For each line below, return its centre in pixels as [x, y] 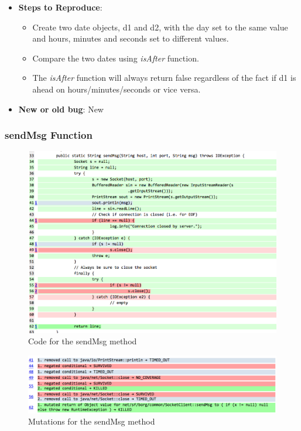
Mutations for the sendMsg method [92, 421]
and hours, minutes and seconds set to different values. [131, 38]
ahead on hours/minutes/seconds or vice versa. [117, 89]
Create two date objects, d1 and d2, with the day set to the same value [160, 27]
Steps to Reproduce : [60, 7]
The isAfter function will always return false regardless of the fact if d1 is [164, 78]
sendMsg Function [49, 135]
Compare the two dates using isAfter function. [116, 58]
